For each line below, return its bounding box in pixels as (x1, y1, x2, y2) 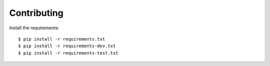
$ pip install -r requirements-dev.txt (18, 43, 116, 49)
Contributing (9, 7, 63, 18)
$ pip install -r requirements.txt (18, 36, 105, 42)
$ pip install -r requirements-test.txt (18, 50, 118, 56)
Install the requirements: (9, 25, 59, 31)
